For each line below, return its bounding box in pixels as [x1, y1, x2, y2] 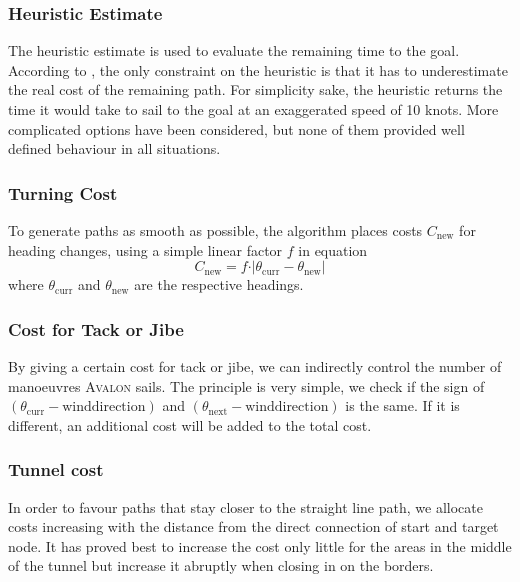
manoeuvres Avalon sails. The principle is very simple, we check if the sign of [8, 375, 485, 396]
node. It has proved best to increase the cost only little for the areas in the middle [8, 535, 512, 556]
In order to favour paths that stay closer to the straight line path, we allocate [8, 496, 483, 517]
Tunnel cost [8, 457, 104, 482]
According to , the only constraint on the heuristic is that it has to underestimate [8, 59, 508, 80]
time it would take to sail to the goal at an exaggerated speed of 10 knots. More [8, 99, 499, 119]
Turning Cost [8, 180, 118, 205]
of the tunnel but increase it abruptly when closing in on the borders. [8, 555, 434, 576]
